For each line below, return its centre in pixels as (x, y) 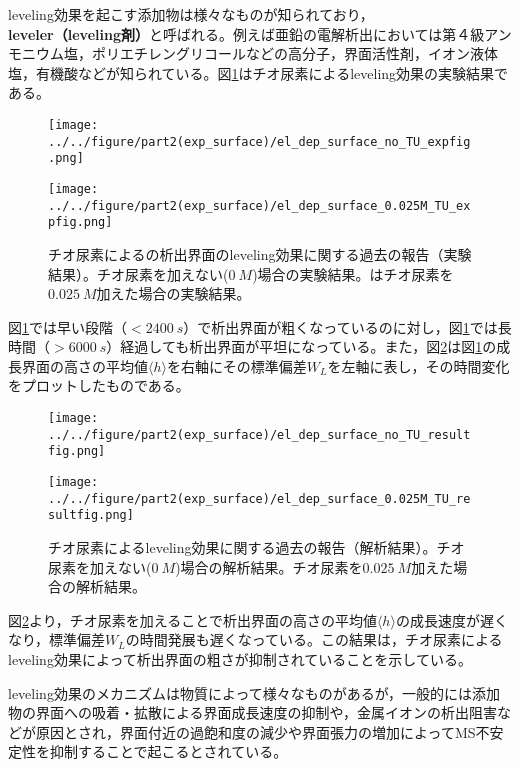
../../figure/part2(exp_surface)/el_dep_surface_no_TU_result (259, 434)
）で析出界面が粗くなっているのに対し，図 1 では (340, 326)
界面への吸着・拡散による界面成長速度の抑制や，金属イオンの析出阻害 (266, 712)
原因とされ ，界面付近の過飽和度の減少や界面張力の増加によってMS (255, 731)
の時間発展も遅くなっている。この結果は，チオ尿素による (314, 639)
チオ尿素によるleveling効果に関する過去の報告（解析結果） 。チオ (256, 547)
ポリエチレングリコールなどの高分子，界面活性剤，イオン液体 (294, 53)
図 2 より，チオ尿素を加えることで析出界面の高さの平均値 (192, 619)
